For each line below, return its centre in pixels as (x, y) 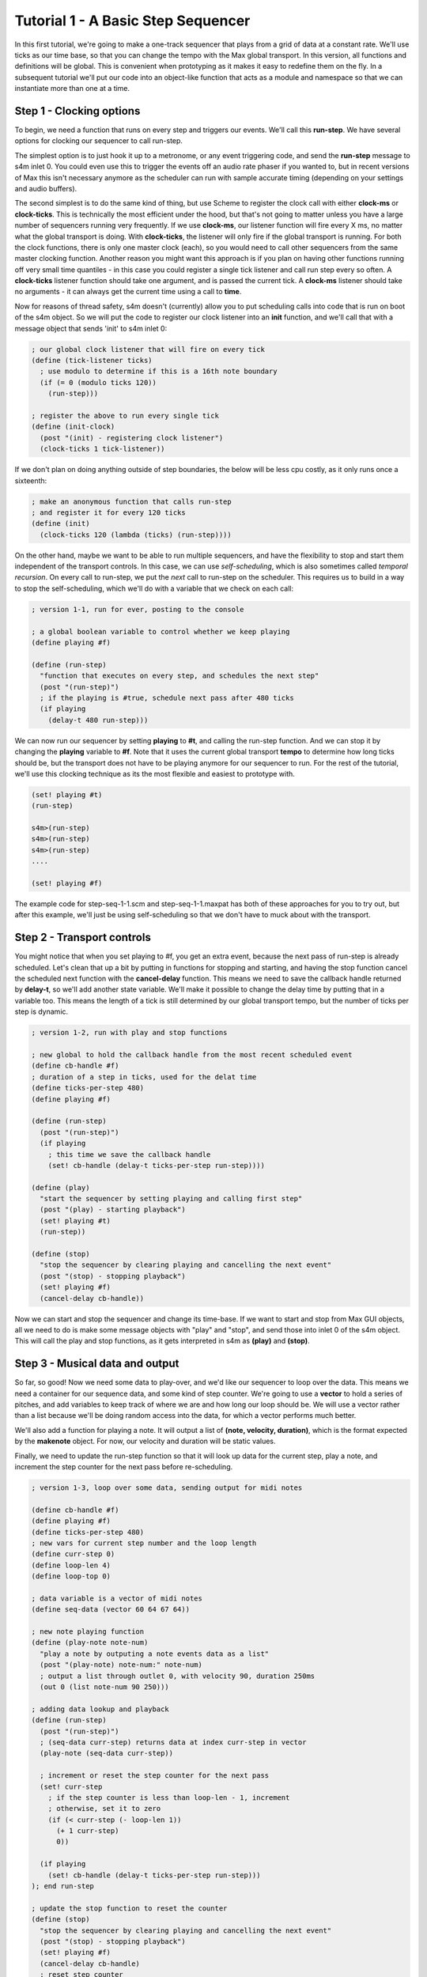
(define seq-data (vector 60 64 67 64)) (110, 1610)
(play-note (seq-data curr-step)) (107, 1753)
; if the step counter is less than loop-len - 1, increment (169, 1797)
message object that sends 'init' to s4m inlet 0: (91, 328)
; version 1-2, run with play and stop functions (129, 1033)
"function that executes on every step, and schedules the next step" (179, 676)
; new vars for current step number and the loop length (144, 1543)
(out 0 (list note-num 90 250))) (104, 1687)
